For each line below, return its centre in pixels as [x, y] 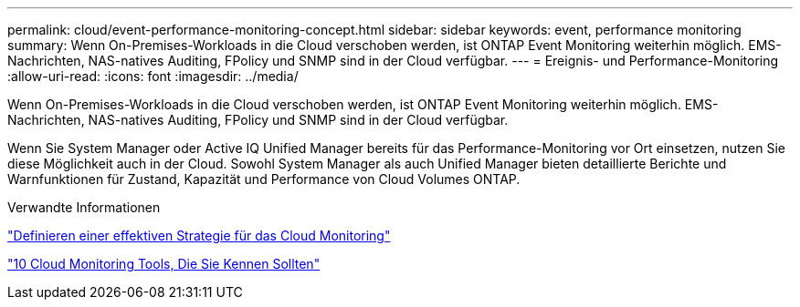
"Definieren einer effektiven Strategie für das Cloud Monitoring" [199, 235]
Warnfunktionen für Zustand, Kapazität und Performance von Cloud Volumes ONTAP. [264, 179]
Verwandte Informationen [84, 207]
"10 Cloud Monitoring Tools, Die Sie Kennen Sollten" [164, 264]
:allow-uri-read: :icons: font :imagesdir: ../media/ [153, 76]
